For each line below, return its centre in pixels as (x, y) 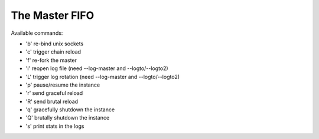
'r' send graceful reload (54, 93)
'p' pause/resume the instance (63, 85)
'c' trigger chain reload (53, 52)
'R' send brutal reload (52, 101)
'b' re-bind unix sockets (55, 44)
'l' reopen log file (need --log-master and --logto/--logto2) (97, 68)
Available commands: (37, 33)
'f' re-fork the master (51, 60)
